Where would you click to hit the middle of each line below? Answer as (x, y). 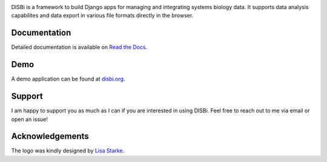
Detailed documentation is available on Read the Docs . (79, 47)
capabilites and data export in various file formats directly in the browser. (102, 16)
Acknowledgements (50, 136)
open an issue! (30, 119)
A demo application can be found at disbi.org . (68, 79)
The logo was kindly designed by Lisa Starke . (68, 151)
